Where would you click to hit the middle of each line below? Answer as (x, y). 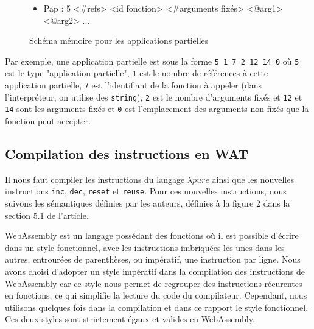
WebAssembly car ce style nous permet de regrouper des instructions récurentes (154, 283)
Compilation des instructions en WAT (127, 154)
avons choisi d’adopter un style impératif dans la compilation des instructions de (155, 271)
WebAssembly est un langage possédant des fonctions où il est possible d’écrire (152, 235)
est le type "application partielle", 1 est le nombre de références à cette (137, 73)
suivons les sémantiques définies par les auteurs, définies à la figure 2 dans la (148, 203)
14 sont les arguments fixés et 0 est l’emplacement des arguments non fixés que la (157, 109)
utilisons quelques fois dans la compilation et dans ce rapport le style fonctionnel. (157, 307)
